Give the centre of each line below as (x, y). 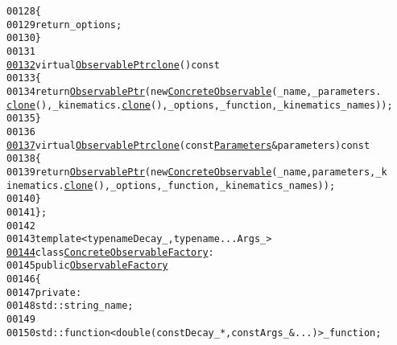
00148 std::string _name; (70, 306)
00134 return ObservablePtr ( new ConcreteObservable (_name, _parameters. (194, 91)
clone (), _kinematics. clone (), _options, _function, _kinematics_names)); (200, 105)
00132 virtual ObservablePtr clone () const (113, 65)
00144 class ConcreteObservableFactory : (110, 252)
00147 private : (44, 292)
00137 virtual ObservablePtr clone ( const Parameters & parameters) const (188, 145)
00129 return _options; (64, 25)
